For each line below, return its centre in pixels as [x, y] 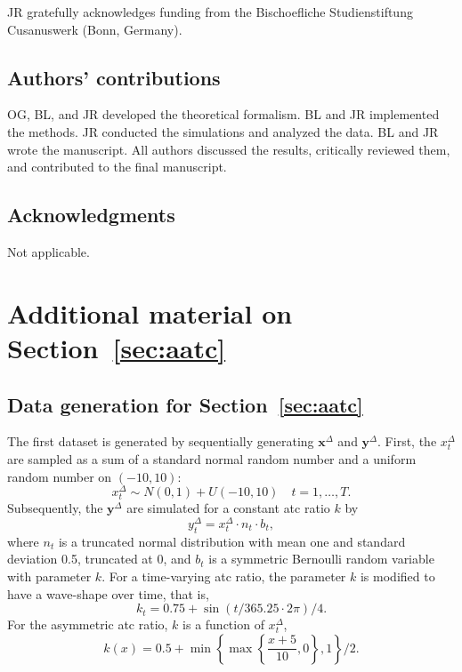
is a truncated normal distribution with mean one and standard [232, 541]
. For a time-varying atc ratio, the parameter [224, 576]
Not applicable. [49, 251]
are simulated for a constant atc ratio [228, 508]
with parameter [49, 576]
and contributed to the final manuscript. [117, 167]
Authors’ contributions [114, 77]
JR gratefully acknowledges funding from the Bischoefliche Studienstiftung [210, 12]
